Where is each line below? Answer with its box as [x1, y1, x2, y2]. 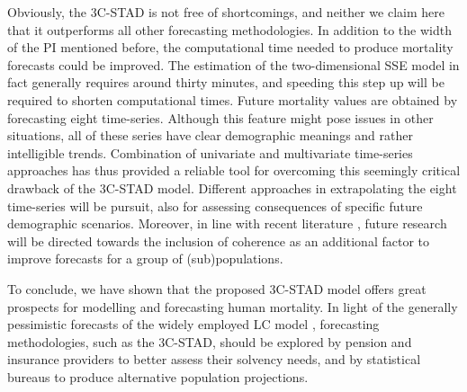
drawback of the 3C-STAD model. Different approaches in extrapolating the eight [7, 178, 457, 197]
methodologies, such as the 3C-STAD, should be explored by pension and [7, 332, 412, 351]
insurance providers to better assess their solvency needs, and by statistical [7, 350, 421, 369]
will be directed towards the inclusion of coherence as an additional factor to [7, 231, 429, 250]
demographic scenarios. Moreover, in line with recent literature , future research [7, 214, 447, 233]
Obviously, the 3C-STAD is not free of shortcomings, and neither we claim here [7, 3, 445, 21]
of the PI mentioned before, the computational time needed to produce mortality [7, 38, 454, 57]
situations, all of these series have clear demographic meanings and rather [7, 126, 413, 145]
